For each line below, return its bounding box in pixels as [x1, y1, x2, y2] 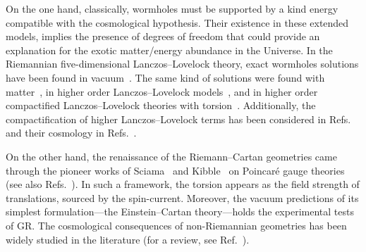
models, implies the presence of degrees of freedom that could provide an [6, 29, 320, 44]
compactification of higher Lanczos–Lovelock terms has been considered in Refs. [6, 111, 351, 126]
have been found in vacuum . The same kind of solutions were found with [6, 70, 325, 84]
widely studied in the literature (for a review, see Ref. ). [6, 232, 250, 246]
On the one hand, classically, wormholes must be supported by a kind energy [6, 1, 338, 15]
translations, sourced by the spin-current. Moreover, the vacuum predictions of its [6, 190, 359, 205]
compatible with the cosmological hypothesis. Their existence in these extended [6, 15, 349, 30]
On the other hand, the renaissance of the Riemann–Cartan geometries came [6, 149, 337, 163]
